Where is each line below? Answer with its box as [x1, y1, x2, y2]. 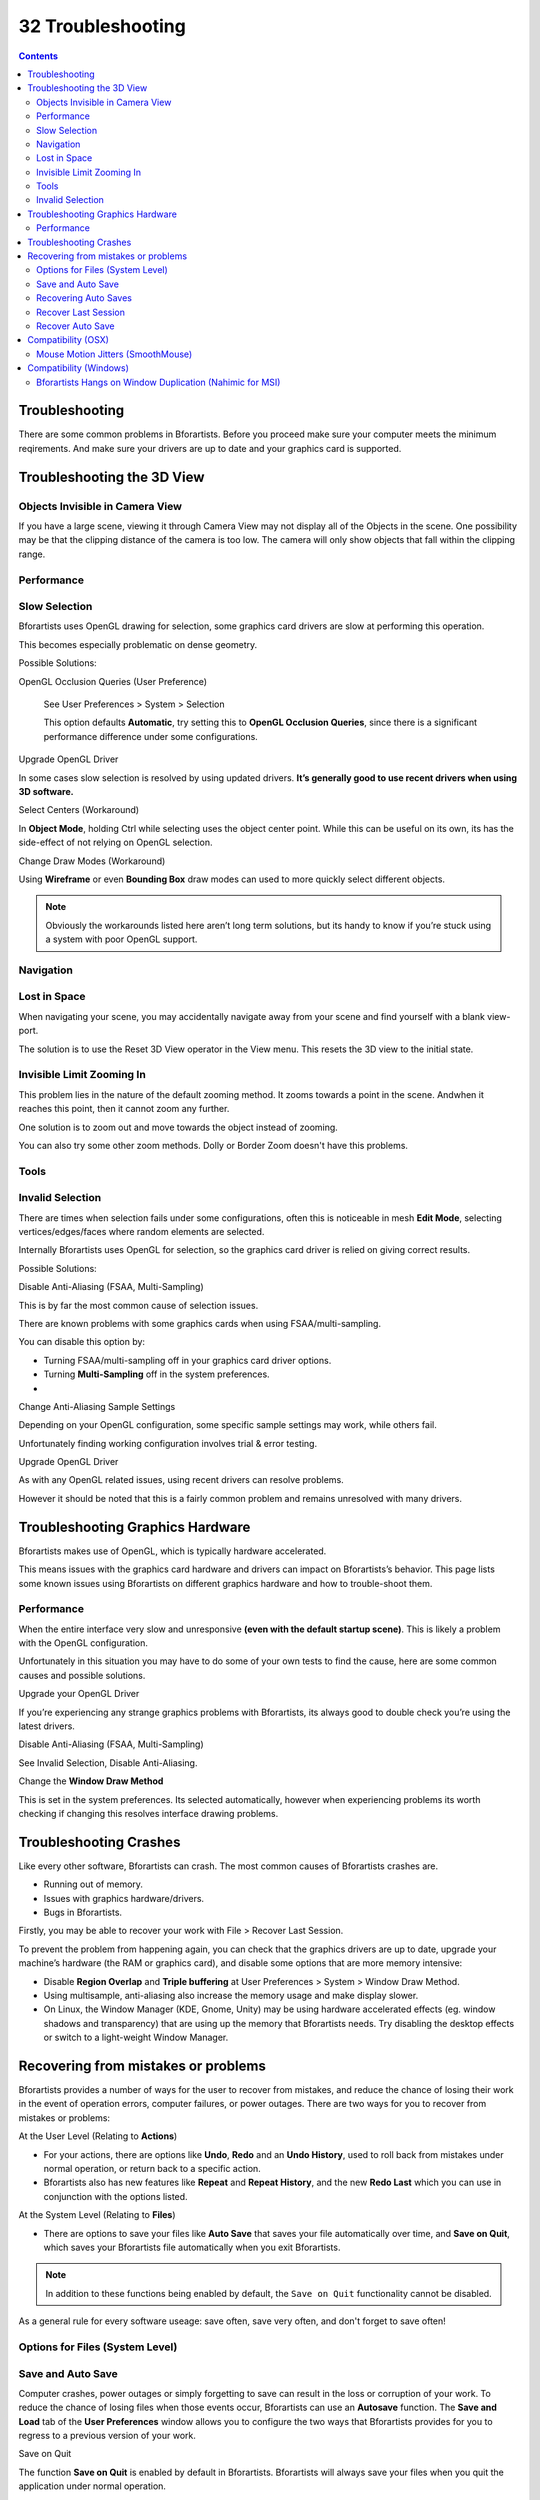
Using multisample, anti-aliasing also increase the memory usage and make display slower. [43, 1990, 419, 2002]
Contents [18, 50, 59, 62]
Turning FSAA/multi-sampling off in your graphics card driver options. [43, 1354, 332, 1366]
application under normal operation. [18, 2480, 167, 2492]
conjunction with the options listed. [43, 2190, 189, 2202]
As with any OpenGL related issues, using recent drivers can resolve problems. [18, 1474, 344, 1486]
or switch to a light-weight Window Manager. [43, 2031, 229, 2044]
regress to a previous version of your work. [18, 2430, 197, 2442]
